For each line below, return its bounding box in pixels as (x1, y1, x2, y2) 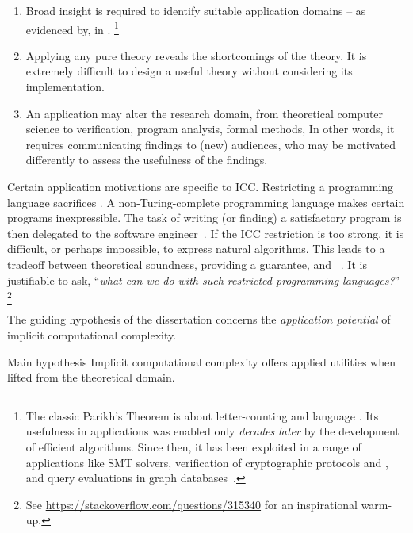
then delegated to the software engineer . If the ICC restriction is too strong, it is (7, 224, 404, 241)
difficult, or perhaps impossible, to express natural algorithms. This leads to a (7, 240, 385, 257)
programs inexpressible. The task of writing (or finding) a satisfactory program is (7, 209, 402, 226)
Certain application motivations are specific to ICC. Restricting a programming (7, 178, 394, 194)
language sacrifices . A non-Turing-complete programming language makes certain (7, 194, 405, 210)
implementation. (25, 79, 105, 95)
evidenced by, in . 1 (25, 18, 119, 37)
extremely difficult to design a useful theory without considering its (25, 63, 353, 79)
